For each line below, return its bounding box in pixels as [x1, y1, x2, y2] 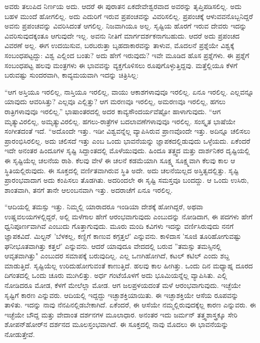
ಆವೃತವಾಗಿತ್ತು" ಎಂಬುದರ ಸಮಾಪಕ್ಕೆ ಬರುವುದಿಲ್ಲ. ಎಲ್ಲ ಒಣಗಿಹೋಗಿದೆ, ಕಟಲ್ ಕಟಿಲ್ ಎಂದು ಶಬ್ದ [4, 250, 229, 261]
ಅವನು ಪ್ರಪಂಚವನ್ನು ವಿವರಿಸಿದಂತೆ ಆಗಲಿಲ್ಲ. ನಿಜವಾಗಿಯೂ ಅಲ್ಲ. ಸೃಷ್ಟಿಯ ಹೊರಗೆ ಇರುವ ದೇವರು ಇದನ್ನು [4, 21, 247, 31]
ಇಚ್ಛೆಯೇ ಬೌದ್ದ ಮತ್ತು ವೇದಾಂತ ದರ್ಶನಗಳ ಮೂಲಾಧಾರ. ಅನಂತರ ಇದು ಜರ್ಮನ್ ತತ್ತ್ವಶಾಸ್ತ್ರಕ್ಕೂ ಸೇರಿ [4, 309, 237, 319]
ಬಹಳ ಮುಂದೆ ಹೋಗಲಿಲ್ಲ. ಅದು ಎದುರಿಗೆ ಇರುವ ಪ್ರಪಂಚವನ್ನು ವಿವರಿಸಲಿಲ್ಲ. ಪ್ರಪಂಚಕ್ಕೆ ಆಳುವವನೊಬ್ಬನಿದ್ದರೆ [4, 11, 253, 21]
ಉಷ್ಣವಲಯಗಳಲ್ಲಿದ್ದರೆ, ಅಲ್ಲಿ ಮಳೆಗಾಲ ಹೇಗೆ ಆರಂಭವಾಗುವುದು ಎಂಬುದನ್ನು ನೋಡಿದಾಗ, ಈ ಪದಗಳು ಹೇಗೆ [4, 211, 253, 221]
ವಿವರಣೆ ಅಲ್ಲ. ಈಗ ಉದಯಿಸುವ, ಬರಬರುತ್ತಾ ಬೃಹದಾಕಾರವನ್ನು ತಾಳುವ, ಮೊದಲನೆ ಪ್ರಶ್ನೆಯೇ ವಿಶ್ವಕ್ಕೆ [4, 40, 234, 51]
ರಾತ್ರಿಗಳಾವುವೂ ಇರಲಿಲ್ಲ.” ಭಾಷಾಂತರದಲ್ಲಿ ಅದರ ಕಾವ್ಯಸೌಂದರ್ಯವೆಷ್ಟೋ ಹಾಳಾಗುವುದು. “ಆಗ [4, 106, 221, 116]
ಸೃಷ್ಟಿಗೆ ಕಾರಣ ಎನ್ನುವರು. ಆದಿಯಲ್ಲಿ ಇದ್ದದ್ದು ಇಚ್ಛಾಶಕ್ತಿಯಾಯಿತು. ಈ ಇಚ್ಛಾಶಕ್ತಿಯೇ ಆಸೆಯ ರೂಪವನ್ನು [4, 289, 238, 300]
